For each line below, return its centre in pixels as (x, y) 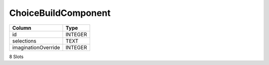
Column (22, 28)
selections (24, 41)
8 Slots (16, 57)
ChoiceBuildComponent (60, 13)
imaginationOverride (36, 47)
